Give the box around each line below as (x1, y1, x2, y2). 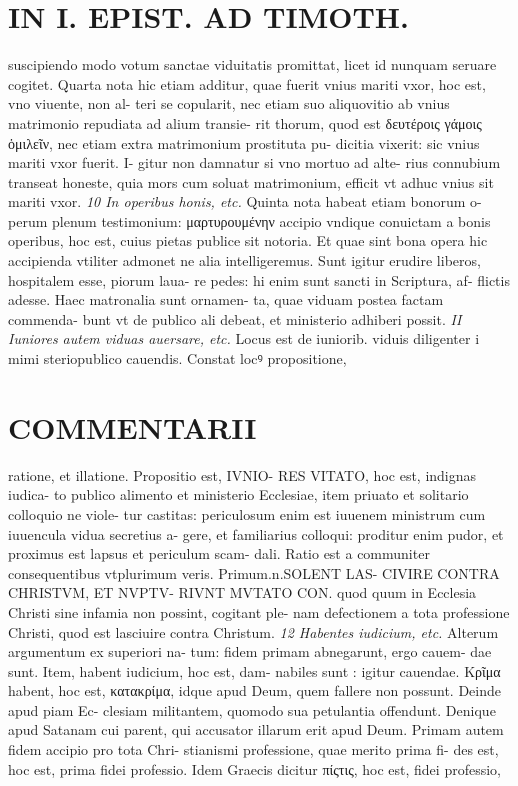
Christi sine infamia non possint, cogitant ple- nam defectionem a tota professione (8, 601, 510, 622)
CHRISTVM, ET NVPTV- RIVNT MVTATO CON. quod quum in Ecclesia (8, 582, 477, 603)
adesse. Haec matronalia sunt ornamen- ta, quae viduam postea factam (8, 289, 444, 310)
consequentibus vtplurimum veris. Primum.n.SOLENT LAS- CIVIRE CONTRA (8, 562, 500, 583)
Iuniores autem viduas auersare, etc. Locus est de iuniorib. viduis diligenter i (8, 328, 480, 349)
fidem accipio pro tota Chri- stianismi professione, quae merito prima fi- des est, (8, 739, 499, 760)
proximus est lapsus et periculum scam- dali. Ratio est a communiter (8, 543, 430, 564)
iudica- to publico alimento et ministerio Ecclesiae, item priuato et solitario (8, 484, 469, 505)
